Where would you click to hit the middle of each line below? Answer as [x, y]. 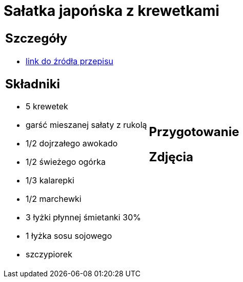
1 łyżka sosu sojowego [69, 236]
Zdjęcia [171, 157]
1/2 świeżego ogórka [66, 162]
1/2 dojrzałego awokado [72, 144]
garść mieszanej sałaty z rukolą [86, 125]
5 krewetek [47, 107]
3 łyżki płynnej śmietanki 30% [83, 218]
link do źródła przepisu [70, 61]
